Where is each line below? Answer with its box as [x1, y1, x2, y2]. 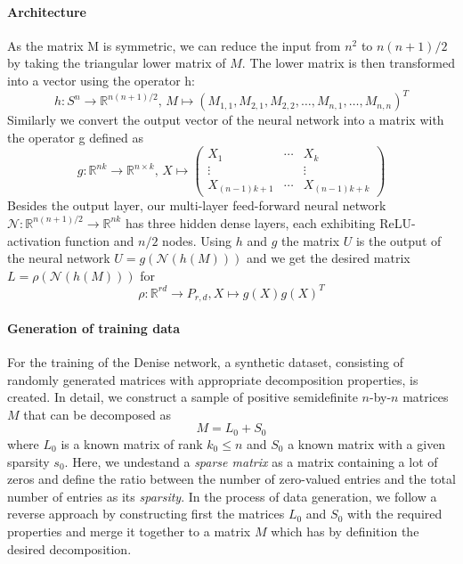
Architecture [7, 2, 86, 20]
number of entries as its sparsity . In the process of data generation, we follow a [7, 486, 437, 505]
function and [64, 231, 134, 249]
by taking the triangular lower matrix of [7, 53, 226, 72]
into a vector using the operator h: [7, 70, 195, 89]
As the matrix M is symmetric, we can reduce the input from [7, 36, 341, 54]
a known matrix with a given [288, 434, 446, 453]
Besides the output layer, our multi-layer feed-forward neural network [7, 196, 386, 215]
